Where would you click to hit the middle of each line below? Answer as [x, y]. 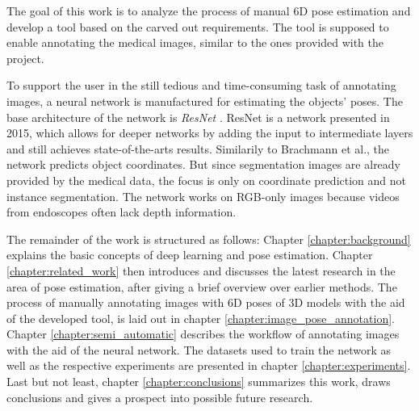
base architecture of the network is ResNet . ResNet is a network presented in [198, 117]
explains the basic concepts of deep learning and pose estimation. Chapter [190, 255]
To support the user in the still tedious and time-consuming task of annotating [201, 85]
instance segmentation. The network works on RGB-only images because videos [203, 196]
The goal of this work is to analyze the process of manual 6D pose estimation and [209, 10]
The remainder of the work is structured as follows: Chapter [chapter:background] [209, 239]
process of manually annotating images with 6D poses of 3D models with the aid [206, 302]
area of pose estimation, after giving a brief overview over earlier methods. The [202, 286]
